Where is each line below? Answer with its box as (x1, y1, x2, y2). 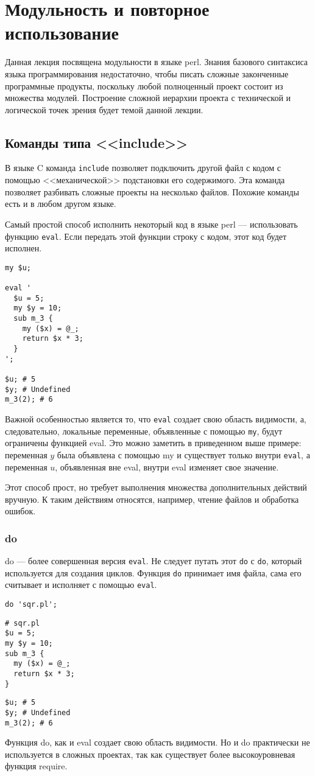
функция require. (5, 760, 68, 772)
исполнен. (5, 242, 42, 254)
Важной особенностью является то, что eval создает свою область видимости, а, (5, 412, 306, 425)
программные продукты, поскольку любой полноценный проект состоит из (5, 79, 283, 92)
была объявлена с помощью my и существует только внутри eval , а (57, 448, 310, 461)
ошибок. (5, 505, 36, 517)
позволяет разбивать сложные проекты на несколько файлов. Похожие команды (5, 185, 299, 198)
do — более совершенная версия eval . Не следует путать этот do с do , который (5, 554, 302, 567)
